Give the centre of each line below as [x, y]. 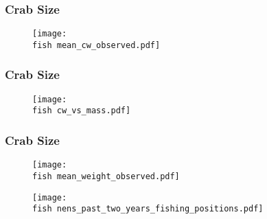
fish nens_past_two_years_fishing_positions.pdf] [148, 209]
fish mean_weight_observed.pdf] [106, 176]
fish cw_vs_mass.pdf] [82, 111]
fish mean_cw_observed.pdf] [96, 45]
